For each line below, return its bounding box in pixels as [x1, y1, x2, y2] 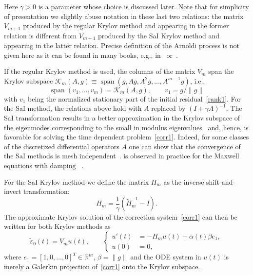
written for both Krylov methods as [4, 221, 111, 231]
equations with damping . [4, 160, 84, 171]
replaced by [151, 103, 186, 113]
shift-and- [206, 176, 235, 187]
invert [4, 186, 21, 196]
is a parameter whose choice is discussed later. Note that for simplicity [38, 1, 249, 11]
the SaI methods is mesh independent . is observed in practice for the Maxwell [4, 151, 239, 161]
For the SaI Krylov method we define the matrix [4, 176, 149, 187]
